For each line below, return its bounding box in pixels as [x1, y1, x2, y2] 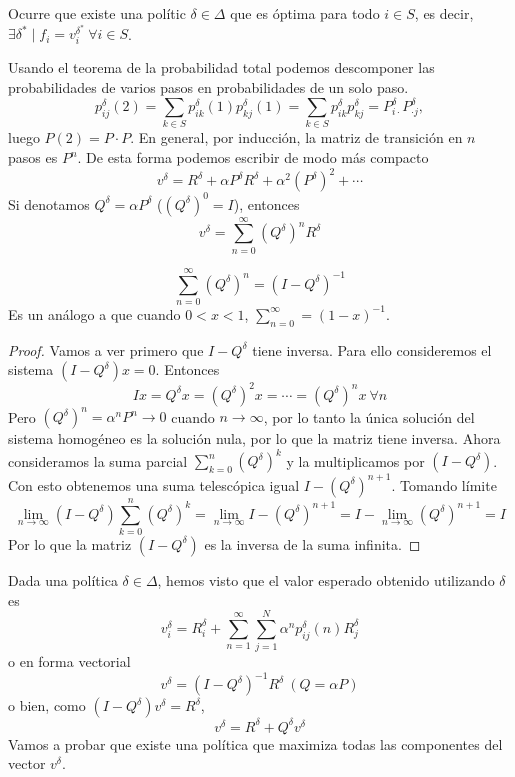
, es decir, [414, 3, 474, 23]
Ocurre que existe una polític [8, 3, 186, 23]
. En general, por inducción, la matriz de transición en [130, 127, 463, 148]
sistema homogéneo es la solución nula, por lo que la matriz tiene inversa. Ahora [8, 428, 501, 449]
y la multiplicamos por [286, 450, 425, 471]
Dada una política [8, 569, 118, 590]
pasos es [8, 147, 58, 167]
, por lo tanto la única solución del [263, 406, 475, 427]
